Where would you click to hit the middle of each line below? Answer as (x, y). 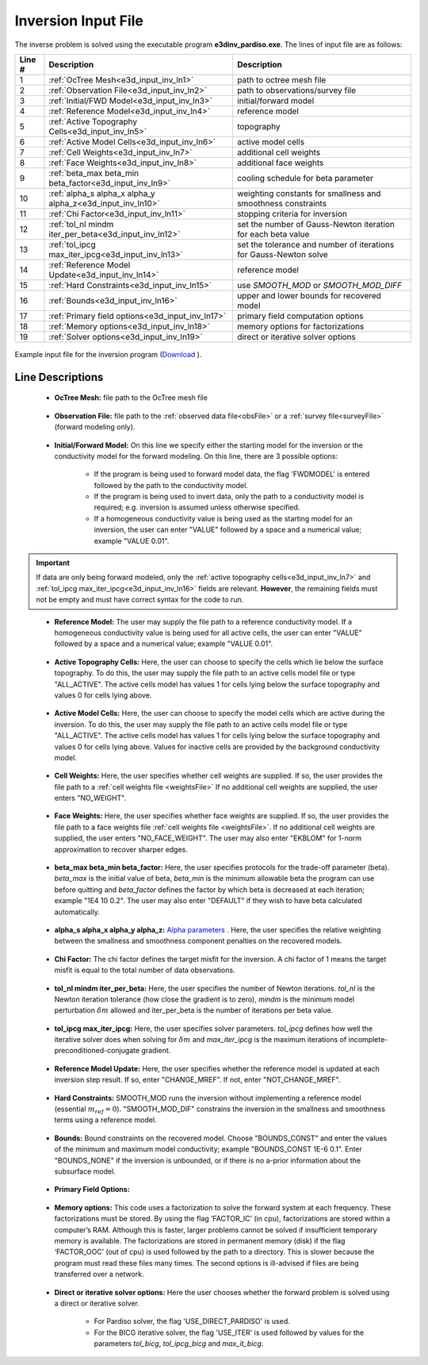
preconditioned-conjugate (97, 1051)
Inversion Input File (79, 21)
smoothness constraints (282, 203)
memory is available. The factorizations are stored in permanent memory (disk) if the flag (200, 1240)
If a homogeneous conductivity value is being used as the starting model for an (223, 518)
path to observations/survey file (296, 90)
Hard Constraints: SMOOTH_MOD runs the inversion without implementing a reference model (208, 1098)
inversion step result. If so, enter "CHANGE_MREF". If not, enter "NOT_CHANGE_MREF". (197, 1080)
